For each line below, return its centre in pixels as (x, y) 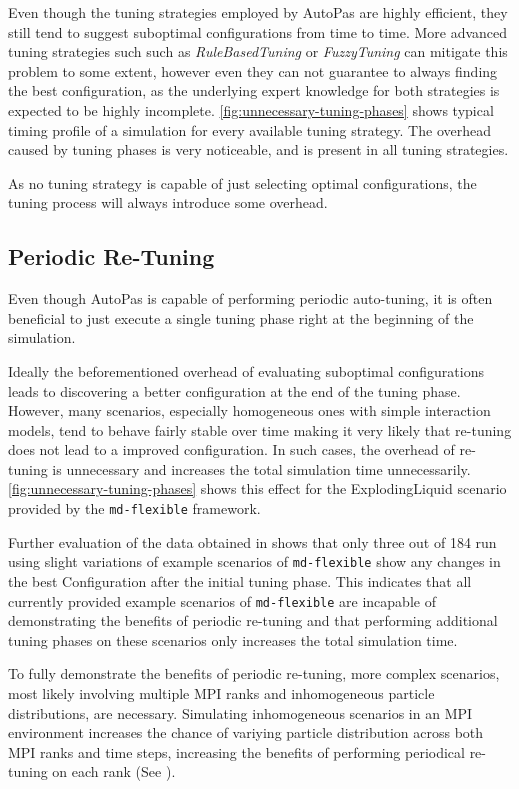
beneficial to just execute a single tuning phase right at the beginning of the (241, 317)
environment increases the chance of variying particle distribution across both (246, 732)
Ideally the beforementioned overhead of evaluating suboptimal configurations (246, 370)
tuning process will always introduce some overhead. (168, 202)
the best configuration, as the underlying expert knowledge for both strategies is (254, 90)
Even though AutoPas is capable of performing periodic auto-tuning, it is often (250, 298)
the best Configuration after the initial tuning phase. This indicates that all (240, 580)
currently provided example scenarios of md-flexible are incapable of (222, 600)
